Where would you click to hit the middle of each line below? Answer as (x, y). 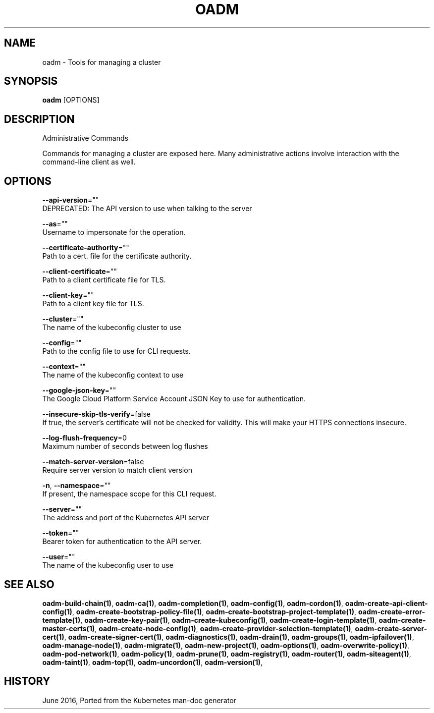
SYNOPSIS (31, 81)
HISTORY (27, 681)
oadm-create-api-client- (386, 603)
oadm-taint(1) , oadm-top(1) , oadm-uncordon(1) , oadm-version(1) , (153, 662)
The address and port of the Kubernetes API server (126, 518)
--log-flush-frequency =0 (84, 438)
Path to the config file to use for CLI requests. (116, 351)
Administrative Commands (85, 138)
